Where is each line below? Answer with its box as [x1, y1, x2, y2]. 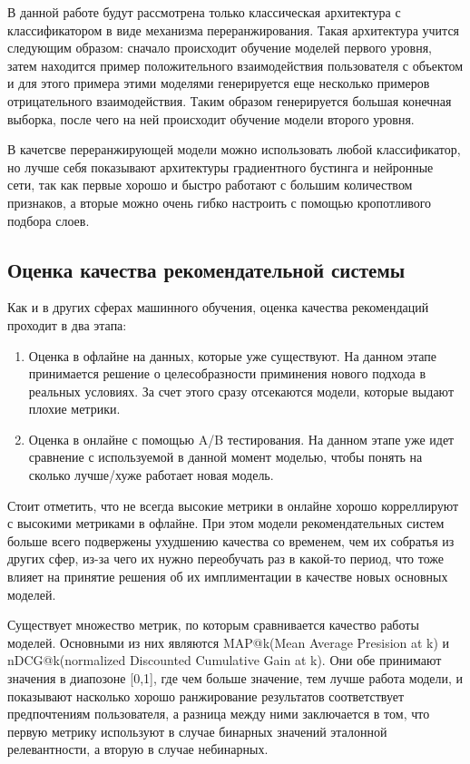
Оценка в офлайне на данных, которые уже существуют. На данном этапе [28, 346, 436, 365]
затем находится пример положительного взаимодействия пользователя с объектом [7, 55, 464, 74]
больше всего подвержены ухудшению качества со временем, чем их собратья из [7, 531, 455, 550]
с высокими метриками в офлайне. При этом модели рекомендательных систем [7, 514, 445, 533]
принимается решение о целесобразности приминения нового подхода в [28, 364, 426, 383]
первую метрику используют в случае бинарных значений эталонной [7, 721, 387, 740]
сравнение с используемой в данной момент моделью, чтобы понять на [28, 447, 423, 466]
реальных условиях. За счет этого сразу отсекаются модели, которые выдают [28, 381, 455, 400]
